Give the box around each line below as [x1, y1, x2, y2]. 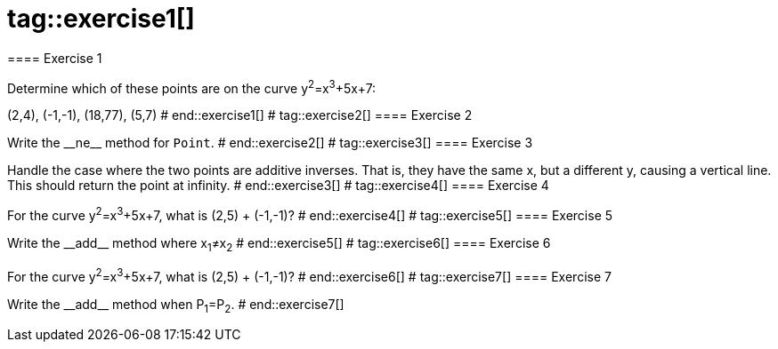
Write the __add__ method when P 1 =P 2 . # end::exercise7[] [7, 296, 344, 315]
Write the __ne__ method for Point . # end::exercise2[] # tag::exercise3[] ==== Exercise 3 [7, 135, 533, 151]
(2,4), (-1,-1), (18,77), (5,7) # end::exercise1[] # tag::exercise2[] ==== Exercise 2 [7, 107, 473, 123]
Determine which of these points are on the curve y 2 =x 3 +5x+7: [7, 77, 377, 96]
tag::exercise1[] [7, 4, 195, 34]
